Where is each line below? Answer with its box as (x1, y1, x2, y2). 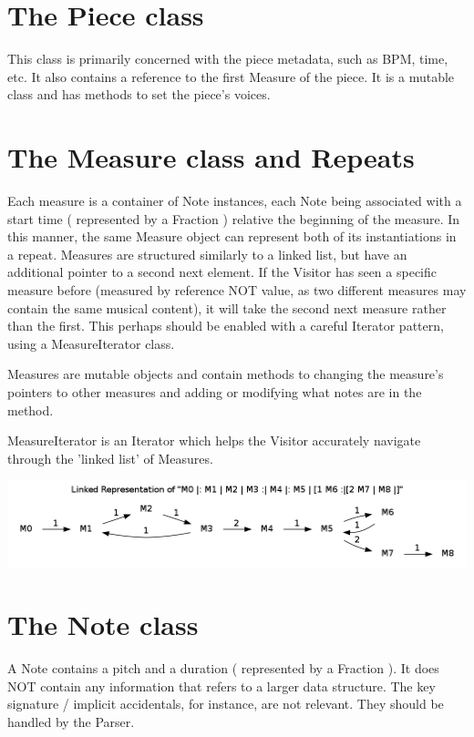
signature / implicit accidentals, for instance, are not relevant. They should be (7, 694, 444, 713)
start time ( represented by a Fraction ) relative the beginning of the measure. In (7, 209, 460, 228)
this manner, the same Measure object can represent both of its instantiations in (7, 227, 457, 246)
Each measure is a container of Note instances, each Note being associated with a (7, 191, 462, 210)
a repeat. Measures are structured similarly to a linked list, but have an (7, 244, 407, 263)
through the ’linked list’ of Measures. (7, 448, 213, 467)
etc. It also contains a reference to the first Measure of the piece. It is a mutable (7, 67, 455, 86)
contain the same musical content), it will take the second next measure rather (7, 298, 447, 317)
